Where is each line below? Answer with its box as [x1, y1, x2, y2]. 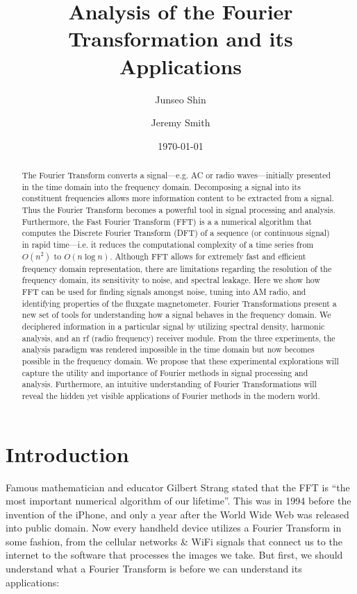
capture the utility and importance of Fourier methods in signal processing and [22, 366, 308, 378]
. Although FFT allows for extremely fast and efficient [110, 250, 306, 262]
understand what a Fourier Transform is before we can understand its [6, 561, 302, 576]
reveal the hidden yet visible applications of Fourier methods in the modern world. [22, 389, 320, 401]
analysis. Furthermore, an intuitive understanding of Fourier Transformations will [22, 378, 317, 390]
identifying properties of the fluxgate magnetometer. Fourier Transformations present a [22, 297, 337, 309]
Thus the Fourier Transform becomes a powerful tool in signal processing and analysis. [22, 204, 335, 216]
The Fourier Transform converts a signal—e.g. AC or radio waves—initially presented [22, 169, 331, 181]
